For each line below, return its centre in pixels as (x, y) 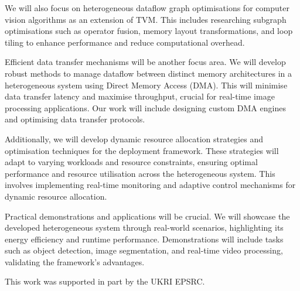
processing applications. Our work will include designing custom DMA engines (145, 107)
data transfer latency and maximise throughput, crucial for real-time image (140, 96)
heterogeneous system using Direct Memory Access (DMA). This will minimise (146, 85)
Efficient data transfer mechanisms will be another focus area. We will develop (145, 62)
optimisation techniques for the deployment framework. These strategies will (142, 150)
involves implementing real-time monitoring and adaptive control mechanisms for (150, 185)
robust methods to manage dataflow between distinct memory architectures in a (149, 73)
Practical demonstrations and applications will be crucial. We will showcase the (147, 216)
